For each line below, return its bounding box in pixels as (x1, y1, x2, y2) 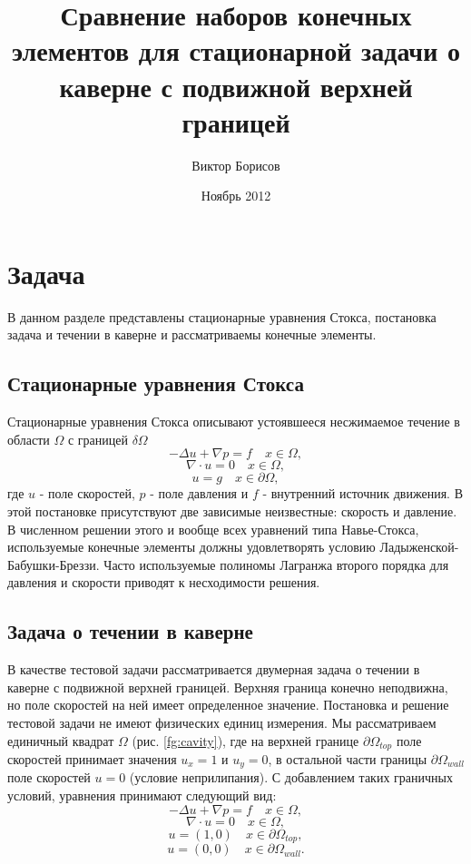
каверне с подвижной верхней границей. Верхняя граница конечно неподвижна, (7, 677, 448, 696)
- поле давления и (150, 484, 249, 503)
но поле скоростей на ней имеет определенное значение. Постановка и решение (7, 695, 449, 714)
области (7, 429, 50, 448)
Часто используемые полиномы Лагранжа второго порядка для (103, 555, 449, 574)
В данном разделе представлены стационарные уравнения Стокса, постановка (7, 307, 437, 326)
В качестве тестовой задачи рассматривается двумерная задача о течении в (7, 660, 420, 679)
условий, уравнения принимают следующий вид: (7, 786, 277, 805)
